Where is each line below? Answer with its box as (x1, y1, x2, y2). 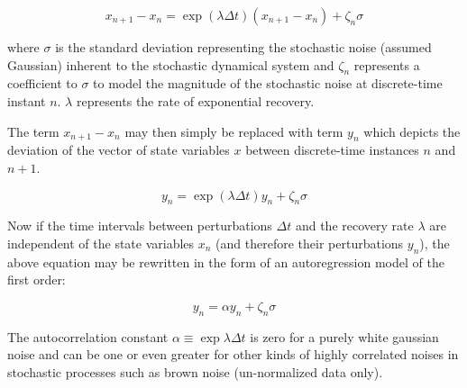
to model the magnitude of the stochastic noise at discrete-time (93, 74, 443, 93)
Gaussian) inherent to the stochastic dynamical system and (7, 55, 334, 74)
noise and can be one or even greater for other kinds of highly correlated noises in (7, 345, 459, 364)
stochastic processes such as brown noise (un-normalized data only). (7, 362, 383, 381)
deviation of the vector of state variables (7, 140, 230, 159)
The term (7, 122, 60, 140)
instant (7, 91, 46, 110)
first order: (7, 270, 66, 289)
